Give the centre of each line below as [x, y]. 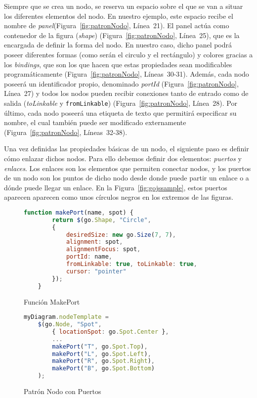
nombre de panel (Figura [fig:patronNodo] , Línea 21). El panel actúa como [117, 25]
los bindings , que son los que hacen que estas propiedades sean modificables [118, 64]
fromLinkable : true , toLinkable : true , [131, 264]
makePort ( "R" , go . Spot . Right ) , [103, 361]
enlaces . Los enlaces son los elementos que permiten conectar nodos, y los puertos [128, 168]
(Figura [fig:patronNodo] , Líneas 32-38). [66, 132]
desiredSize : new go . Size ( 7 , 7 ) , [121, 235]
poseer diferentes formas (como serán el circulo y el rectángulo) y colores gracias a [128, 54]
